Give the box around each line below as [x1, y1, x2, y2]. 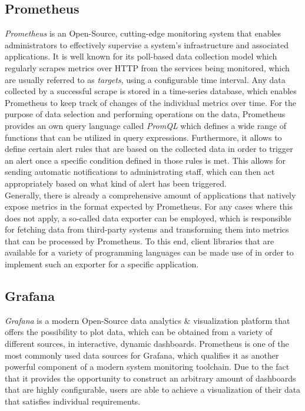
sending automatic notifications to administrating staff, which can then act [5, 165, 275, 178]
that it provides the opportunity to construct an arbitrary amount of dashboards [5, 372, 296, 384]
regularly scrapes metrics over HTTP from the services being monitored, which [5, 61, 290, 74]
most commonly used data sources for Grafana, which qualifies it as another [5, 349, 279, 361]
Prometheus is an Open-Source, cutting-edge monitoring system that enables [5, 27, 281, 39]
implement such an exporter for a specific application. [5, 258, 199, 270]
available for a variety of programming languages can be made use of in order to [5, 246, 294, 258]
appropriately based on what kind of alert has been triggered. [5, 177, 227, 189]
